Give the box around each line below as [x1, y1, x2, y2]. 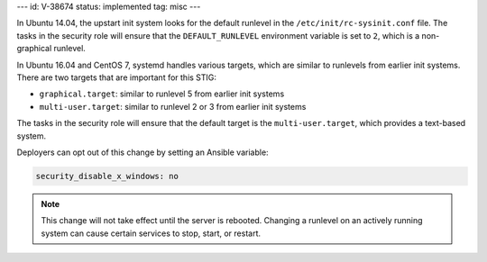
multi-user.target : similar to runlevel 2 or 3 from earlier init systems [39, 101, 307, 112]
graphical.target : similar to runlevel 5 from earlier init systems [39, 88, 285, 99]
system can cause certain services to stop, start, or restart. [41, 228, 262, 239]
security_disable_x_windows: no [35, 171, 179, 181]
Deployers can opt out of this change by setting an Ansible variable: [16, 147, 270, 158]
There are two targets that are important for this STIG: [16, 72, 216, 83]
